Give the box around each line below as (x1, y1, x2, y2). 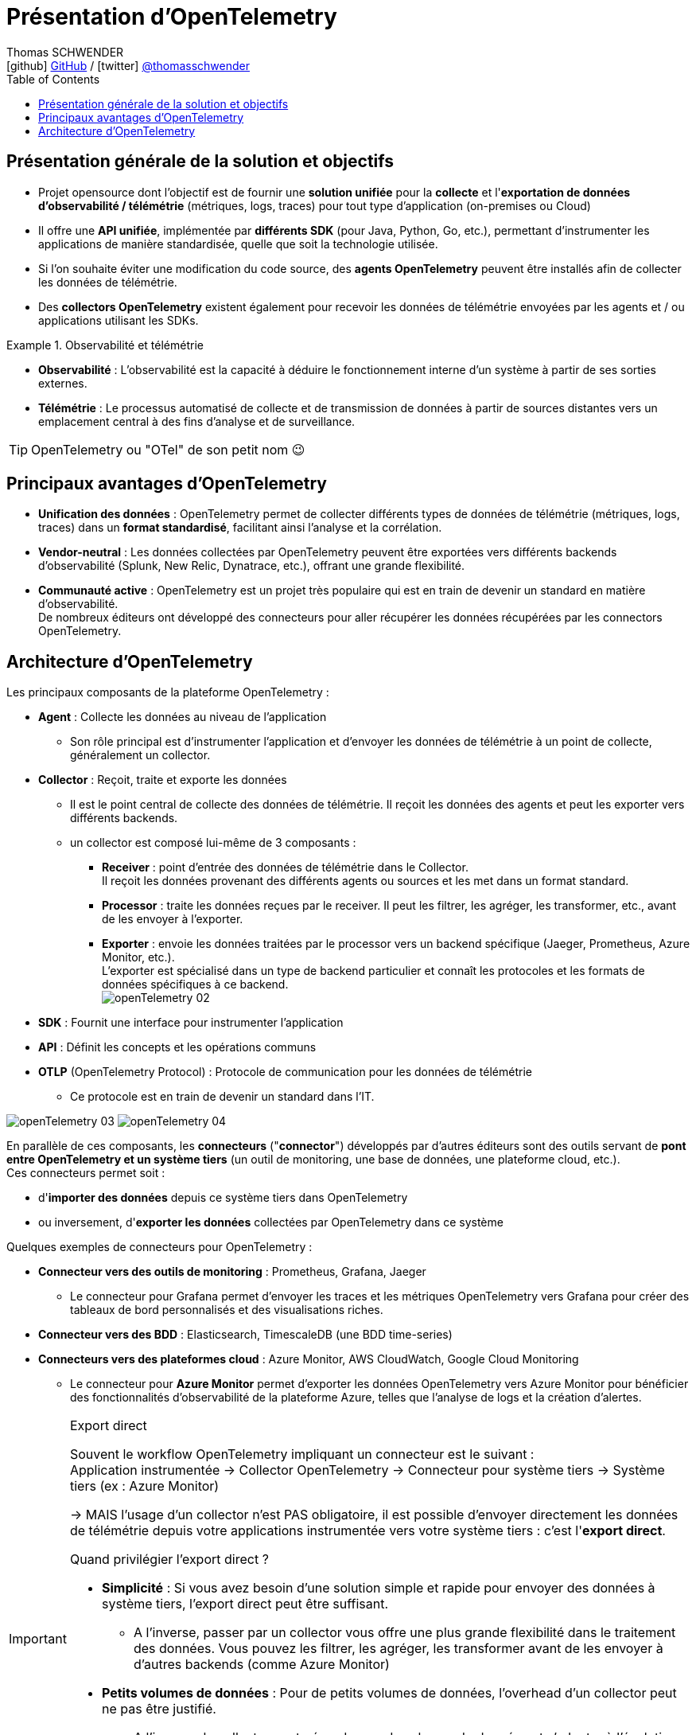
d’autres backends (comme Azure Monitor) (133, 1656, 390, 1673)
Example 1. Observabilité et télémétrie (6, 337, 204, 352)
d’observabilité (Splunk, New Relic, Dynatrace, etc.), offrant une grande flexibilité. (38, 559, 465, 573)
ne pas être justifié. (101, 1701, 216, 1717)
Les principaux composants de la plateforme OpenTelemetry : (6, 685, 329, 700)
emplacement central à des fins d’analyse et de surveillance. (38, 414, 356, 428)
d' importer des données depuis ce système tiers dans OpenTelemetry (38, 1191, 408, 1205)
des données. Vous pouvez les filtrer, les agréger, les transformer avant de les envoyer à (133, 1640, 663, 1657)
